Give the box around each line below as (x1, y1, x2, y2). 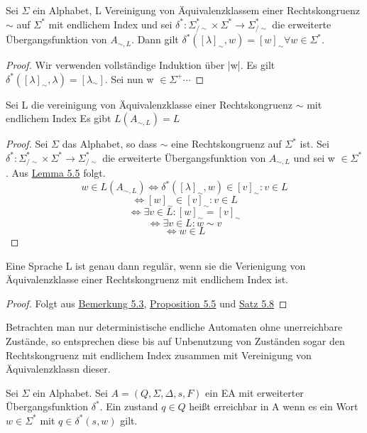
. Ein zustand (99, 399, 158, 414)
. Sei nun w (104, 71, 154, 86)
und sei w (293, 150, 335, 165)
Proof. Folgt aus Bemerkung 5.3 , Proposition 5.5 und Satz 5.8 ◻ (6, 295, 287, 310)
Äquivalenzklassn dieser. (6, 361, 111, 376)
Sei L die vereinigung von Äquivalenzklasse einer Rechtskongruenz (6, 97, 292, 111)
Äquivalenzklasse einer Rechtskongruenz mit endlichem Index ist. (6, 272, 288, 287)
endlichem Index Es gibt (6, 111, 111, 126)
